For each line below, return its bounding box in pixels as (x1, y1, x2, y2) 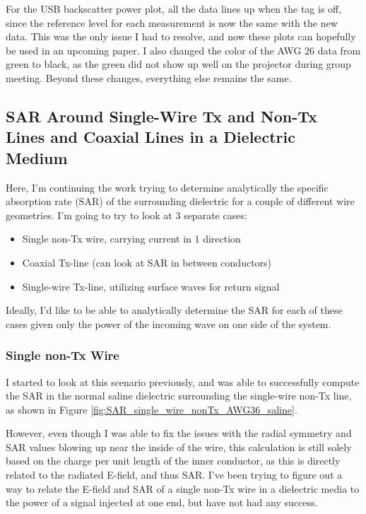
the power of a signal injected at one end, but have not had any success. (6, 495, 318, 510)
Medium (6, 146, 68, 168)
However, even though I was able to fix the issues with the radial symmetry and (6, 426, 352, 440)
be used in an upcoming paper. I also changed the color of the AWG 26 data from (6, 42, 361, 57)
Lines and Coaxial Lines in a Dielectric (6, 126, 295, 148)
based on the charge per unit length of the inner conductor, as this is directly (6, 453, 341, 468)
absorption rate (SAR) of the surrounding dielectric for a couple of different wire (6, 194, 355, 209)
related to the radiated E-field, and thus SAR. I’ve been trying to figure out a (6, 467, 343, 482)
